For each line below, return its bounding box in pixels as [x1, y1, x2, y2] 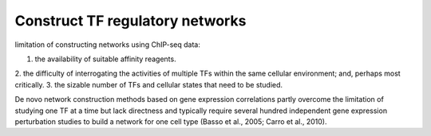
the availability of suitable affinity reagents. [34, 54, 176, 64]
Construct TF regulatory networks [14, 12, 247, 29]
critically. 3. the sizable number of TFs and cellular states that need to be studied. [14, 80, 283, 89]
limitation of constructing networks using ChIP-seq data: [14, 40, 201, 49]
